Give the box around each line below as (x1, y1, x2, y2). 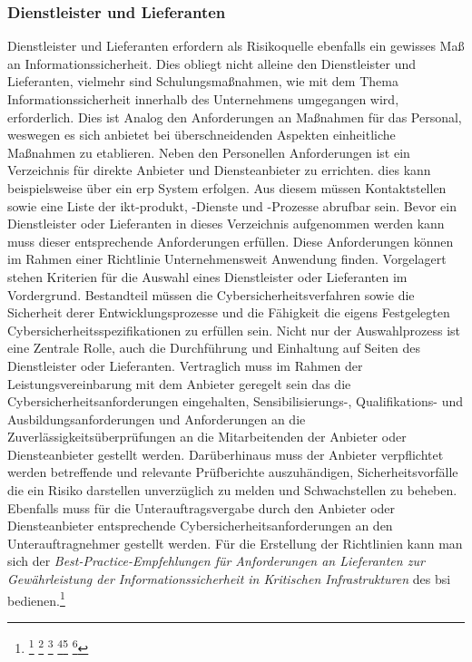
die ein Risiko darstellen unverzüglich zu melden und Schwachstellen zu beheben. (7, 481, 457, 500)
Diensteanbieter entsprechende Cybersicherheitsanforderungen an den (7, 516, 393, 535)
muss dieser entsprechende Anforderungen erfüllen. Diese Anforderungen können (7, 231, 454, 250)
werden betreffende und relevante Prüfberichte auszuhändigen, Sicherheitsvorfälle (7, 462, 458, 482)
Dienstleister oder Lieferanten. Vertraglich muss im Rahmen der (7, 355, 363, 375)
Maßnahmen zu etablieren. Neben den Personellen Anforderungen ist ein (7, 142, 410, 161)
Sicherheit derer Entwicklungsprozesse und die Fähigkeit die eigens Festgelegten (7, 303, 450, 322)
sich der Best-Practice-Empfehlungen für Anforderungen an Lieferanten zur (7, 551, 425, 570)
